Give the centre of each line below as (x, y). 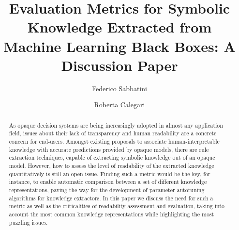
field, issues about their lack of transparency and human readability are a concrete (113, 133)
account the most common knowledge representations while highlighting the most (112, 214)
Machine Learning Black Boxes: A (119, 46)
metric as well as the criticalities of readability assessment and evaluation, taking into (117, 206)
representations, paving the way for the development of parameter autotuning (107, 189)
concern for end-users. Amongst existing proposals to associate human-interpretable (114, 141)
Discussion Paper (119, 65)
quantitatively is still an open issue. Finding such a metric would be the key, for (110, 173)
